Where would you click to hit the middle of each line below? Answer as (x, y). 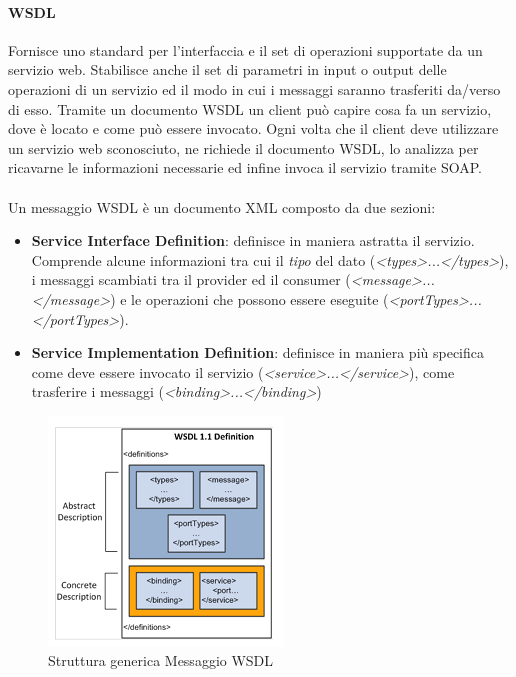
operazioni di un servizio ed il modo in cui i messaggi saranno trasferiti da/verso (254, 88)
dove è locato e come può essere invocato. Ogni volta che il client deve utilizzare (253, 128)
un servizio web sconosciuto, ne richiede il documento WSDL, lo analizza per (243, 147)
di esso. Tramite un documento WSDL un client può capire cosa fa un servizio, (250, 108)
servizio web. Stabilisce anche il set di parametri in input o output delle (227, 69)
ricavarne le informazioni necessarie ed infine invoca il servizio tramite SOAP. (245, 167)
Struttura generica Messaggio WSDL (161, 660)
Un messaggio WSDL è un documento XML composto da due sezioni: (222, 206)
